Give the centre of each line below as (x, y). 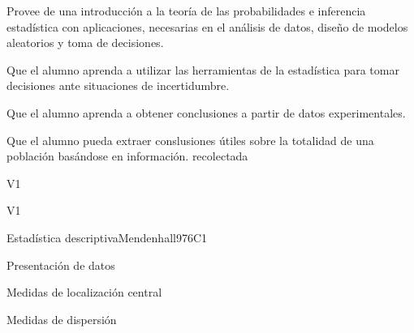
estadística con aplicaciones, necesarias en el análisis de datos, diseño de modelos (207, 26)
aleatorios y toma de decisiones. (85, 43)
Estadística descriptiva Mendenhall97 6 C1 (107, 237)
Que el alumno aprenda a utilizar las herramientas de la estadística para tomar (203, 69)
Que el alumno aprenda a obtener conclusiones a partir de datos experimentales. (206, 112)
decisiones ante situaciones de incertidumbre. (118, 85)
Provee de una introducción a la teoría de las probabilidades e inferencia (186, 11)
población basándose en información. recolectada (127, 156)
